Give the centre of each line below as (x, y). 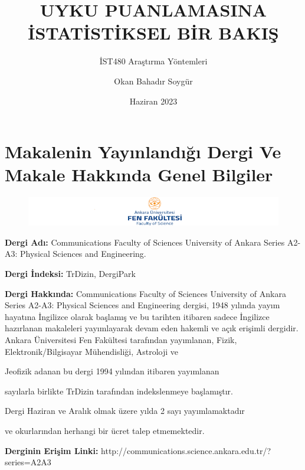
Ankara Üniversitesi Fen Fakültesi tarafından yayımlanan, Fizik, (121, 340)
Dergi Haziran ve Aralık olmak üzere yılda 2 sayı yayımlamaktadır (125, 411)
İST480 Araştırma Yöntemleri (153, 61)
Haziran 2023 (153, 101)
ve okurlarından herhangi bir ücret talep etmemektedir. (105, 430)
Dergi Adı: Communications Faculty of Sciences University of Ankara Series (145, 242)
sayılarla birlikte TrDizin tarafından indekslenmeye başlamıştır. (119, 391)
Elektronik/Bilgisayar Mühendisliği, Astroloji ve (92, 351)
